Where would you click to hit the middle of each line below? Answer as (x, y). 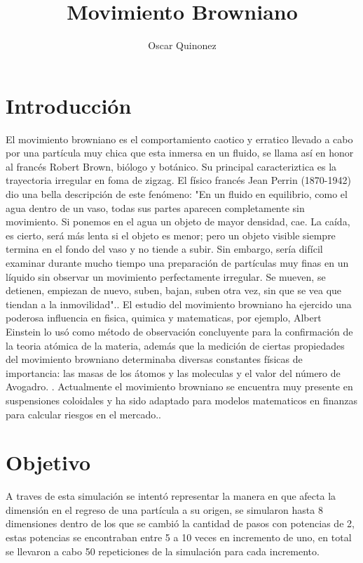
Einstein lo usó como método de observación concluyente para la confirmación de (179, 331)
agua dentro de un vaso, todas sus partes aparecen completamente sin (155, 207)
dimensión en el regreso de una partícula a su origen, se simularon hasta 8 (164, 509)
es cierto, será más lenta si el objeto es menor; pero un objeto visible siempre (171, 235)
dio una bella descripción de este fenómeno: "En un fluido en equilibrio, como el (177, 194)
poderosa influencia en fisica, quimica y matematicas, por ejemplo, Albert (164, 318)
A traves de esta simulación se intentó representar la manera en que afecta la (171, 496)
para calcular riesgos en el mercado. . (83, 414)
